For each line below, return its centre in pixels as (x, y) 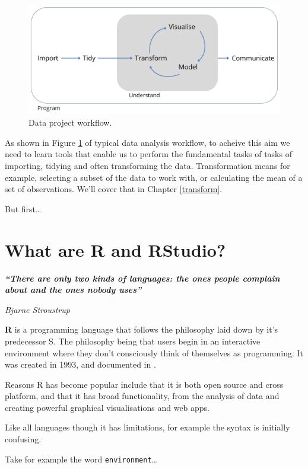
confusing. (23, 439)
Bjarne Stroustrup (37, 309)
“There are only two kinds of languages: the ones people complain (142, 278)
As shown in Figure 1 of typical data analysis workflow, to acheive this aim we (147, 142)
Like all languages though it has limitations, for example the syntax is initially (147, 427)
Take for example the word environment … (81, 459)
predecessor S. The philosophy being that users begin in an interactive (133, 341)
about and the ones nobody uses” (73, 290)
